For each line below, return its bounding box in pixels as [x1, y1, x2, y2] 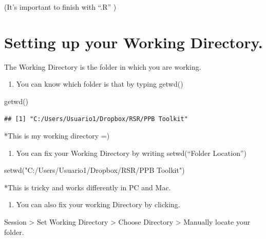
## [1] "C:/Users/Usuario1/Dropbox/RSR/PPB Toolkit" [4, 115, 188, 123]
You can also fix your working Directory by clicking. [16, 199, 180, 210]
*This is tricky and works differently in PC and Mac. [4, 182, 171, 192]
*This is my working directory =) [4, 130, 110, 141]
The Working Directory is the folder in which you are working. [4, 61, 201, 72]
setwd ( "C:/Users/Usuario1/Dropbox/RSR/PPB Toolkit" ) [4, 165, 185, 175]
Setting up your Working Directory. [4, 31, 263, 52]
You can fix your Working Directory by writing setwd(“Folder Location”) [16, 147, 246, 158]
